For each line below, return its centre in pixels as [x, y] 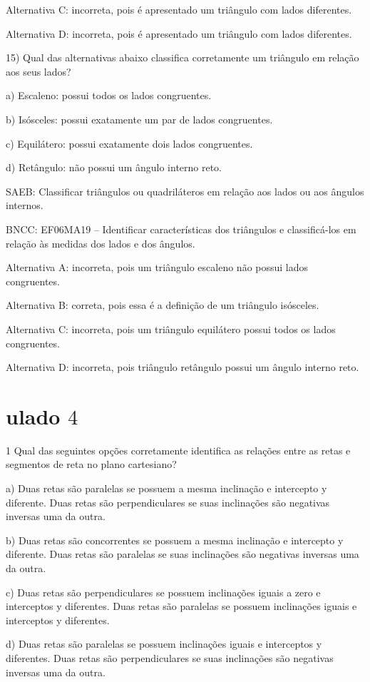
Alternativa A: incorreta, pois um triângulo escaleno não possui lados [157, 267]
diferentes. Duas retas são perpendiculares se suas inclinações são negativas [170, 657]
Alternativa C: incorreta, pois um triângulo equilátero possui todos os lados [171, 329]
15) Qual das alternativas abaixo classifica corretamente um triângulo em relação [183, 57]
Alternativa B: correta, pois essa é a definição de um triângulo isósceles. [163, 305]
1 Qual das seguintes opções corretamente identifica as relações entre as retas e [178, 450]
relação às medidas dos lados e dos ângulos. [101, 243]
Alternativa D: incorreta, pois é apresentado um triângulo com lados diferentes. [179, 33]
